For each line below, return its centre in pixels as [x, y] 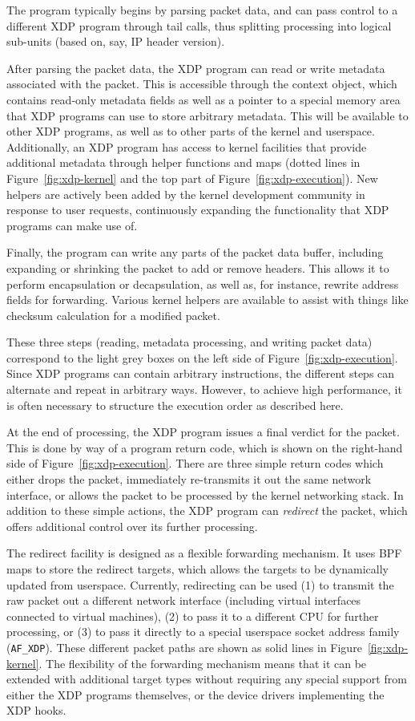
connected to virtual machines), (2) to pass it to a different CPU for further [193, 616]
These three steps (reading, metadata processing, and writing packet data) [189, 342]
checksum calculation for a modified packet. [113, 315]
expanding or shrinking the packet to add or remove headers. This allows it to [198, 267]
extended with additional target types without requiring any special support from [207, 679]
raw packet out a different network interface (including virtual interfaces [184, 600]
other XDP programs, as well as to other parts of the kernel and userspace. [191, 131]
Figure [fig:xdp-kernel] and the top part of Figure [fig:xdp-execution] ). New [192, 178]
